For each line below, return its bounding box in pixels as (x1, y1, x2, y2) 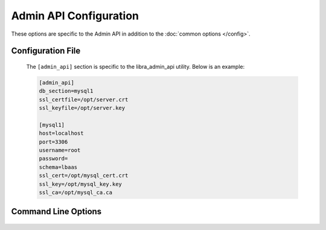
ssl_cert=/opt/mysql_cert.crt (39, 172, 129, 179)
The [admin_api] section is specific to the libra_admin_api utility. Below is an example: (26, 63, 245, 70)
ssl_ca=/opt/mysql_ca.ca (39, 189, 113, 196)
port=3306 (39, 138, 68, 145)
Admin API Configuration (11, 9, 139, 22)
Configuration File (11, 46, 81, 56)
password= (39, 155, 68, 162)
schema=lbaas (39, 164, 78, 170)
